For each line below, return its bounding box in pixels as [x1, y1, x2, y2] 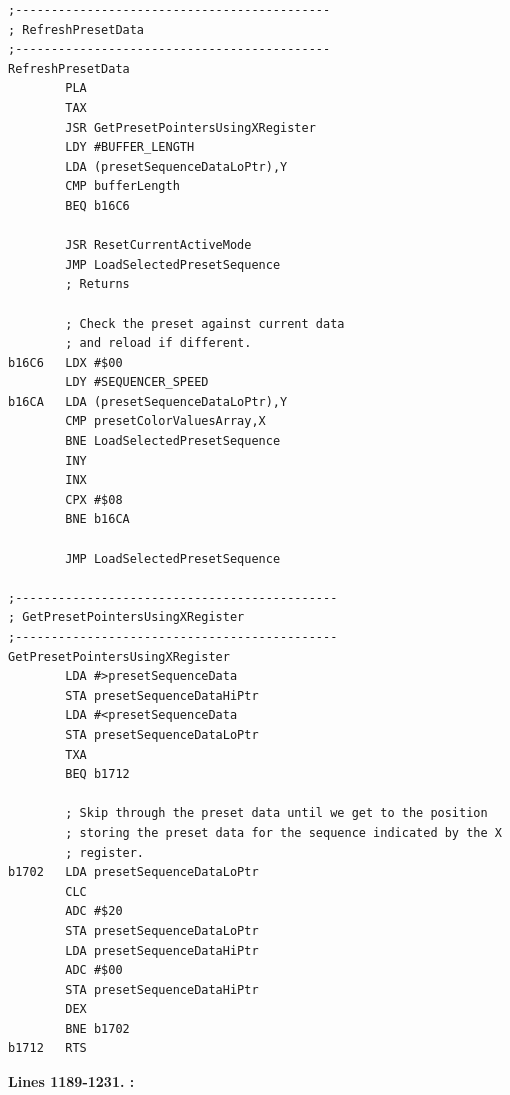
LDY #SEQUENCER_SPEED [65, 375, 209, 390]
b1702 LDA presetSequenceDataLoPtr [8, 865, 259, 880]
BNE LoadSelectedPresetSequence [65, 434, 281, 449]
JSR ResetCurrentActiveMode [65, 238, 252, 253]
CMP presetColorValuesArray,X [65, 414, 266, 429]
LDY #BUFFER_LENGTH [65, 140, 195, 155]
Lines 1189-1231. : [8, 1071, 135, 1092]
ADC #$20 [65, 904, 123, 919]
